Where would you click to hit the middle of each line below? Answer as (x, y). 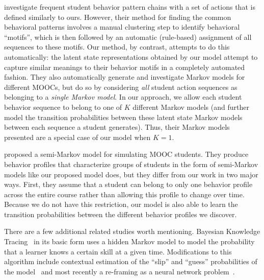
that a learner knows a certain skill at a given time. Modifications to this (118, 251)
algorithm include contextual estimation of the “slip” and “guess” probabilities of (131, 261)
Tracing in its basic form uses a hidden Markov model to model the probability (129, 241)
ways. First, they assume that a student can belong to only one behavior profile (128, 184)
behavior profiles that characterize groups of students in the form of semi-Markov (131, 164)
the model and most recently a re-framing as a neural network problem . (120, 271)
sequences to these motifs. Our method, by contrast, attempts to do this (117, 47)
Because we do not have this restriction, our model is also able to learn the (121, 204)
